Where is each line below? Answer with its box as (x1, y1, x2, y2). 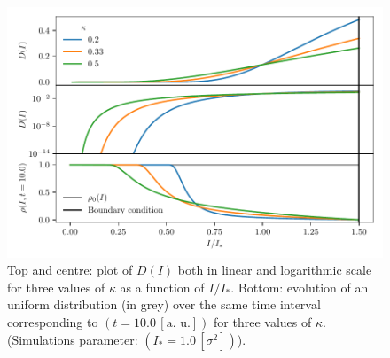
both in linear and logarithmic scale (177, 261, 372, 279)
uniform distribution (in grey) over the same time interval (7, 295, 321, 314)
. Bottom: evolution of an (230, 277, 369, 296)
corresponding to (7, 313, 98, 331)
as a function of (120, 277, 205, 296)
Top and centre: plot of (7, 261, 133, 279)
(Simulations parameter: (7, 330, 138, 348)
